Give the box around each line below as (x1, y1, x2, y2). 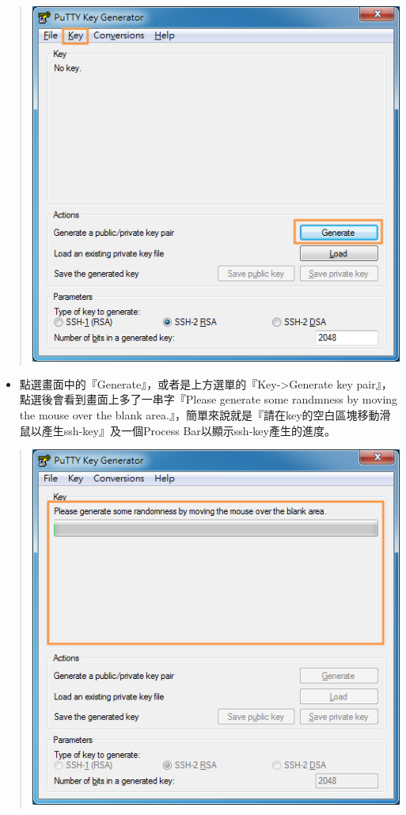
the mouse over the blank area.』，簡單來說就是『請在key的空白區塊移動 (19, 406, 380, 423)
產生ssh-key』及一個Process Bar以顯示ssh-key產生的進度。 (41, 422, 336, 438)
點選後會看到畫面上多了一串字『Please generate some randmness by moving (19, 391, 398, 407)
